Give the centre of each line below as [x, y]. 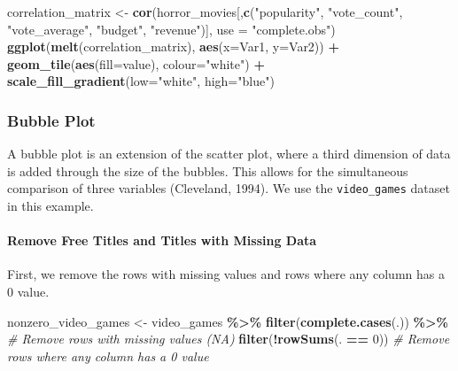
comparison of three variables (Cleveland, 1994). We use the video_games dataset [229, 188]
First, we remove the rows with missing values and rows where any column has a [226, 274]
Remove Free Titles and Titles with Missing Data [162, 240]
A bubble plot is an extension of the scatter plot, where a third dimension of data [229, 154]
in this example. [50, 206]
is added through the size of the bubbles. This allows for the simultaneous [208, 170]
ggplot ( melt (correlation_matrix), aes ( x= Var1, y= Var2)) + [173, 46]
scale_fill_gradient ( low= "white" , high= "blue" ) [141, 81]
